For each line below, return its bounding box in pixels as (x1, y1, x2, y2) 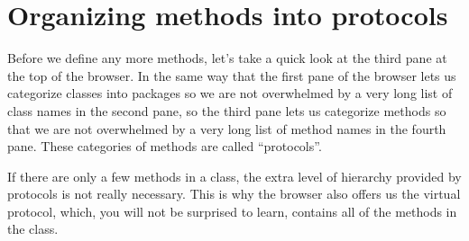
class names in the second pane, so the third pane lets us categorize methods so (7, 101, 446, 120)
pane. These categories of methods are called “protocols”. (7, 137, 322, 156)
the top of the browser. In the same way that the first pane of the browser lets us (7, 66, 456, 85)
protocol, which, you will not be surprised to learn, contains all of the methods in (7, 201, 457, 220)
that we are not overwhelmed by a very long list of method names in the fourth (7, 119, 446, 138)
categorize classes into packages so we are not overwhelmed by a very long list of (7, 84, 453, 103)
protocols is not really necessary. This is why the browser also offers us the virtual (7, 184, 461, 203)
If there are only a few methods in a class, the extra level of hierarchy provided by (7, 166, 462, 185)
